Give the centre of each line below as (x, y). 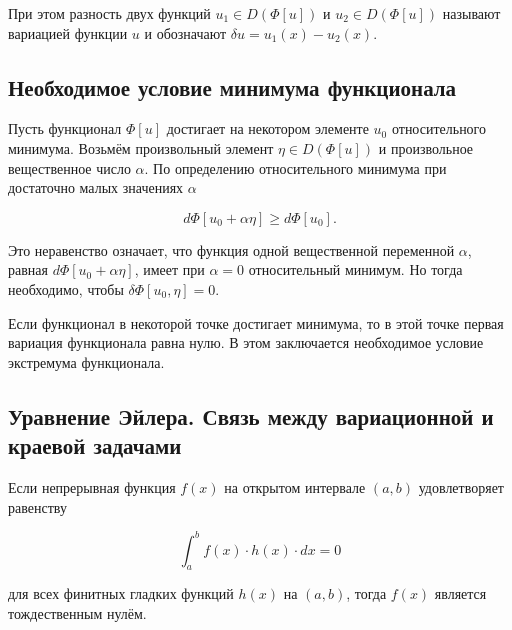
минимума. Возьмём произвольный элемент (141, 147)
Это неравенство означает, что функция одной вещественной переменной (231, 249)
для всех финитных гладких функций (121, 593)
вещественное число (69, 167)
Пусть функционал (65, 128)
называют (471, 13)
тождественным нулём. (77, 613)
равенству (37, 506)
